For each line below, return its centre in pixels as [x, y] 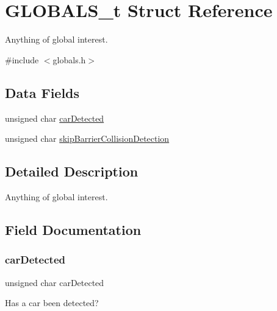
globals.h [69, 59]
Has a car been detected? [52, 303]
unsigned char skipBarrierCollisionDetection [87, 138]
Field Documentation [73, 229]
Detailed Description [72, 171]
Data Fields [42, 92]
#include [22, 59]
